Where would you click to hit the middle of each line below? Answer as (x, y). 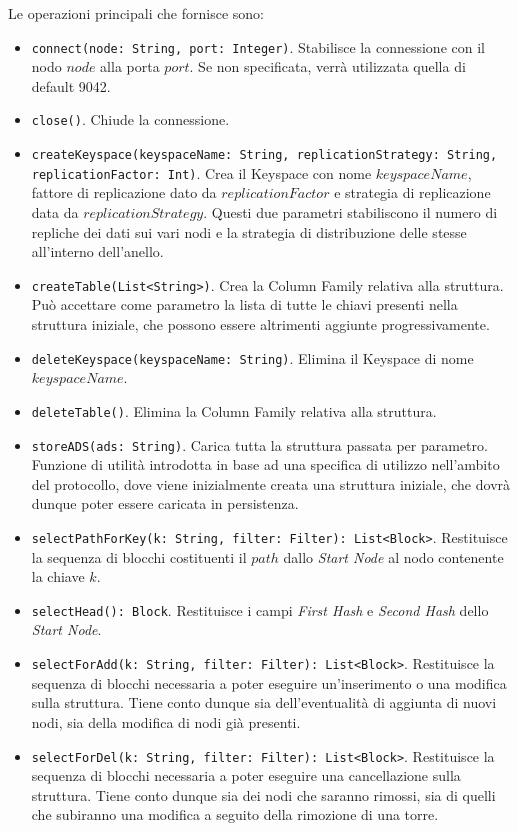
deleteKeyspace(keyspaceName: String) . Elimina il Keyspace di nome (252, 357)
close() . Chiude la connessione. (130, 119)
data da (55, 212)
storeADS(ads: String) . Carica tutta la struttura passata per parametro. (259, 444)
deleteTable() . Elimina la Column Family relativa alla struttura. (234, 410)
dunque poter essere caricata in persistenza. (165, 503)
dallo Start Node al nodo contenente (393, 556)
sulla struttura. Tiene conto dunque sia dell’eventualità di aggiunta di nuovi (264, 702)
